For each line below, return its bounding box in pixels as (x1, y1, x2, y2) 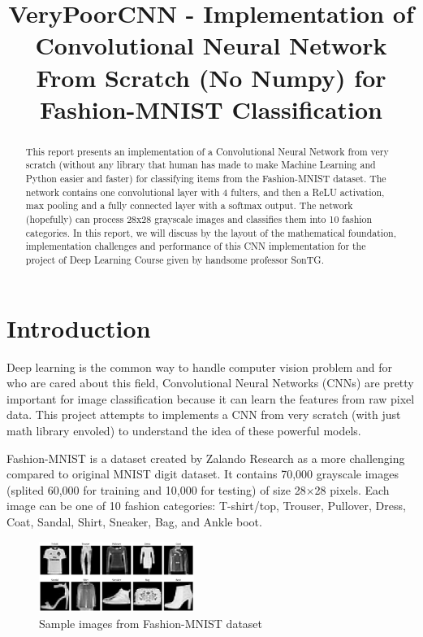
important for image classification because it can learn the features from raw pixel (6, 390, 415, 407)
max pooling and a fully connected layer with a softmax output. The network (25, 199, 353, 212)
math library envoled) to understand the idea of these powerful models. (6, 421, 361, 438)
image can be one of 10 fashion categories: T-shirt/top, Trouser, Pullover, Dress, (6, 497, 406, 514)
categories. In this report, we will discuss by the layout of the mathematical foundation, (25, 225, 397, 239)
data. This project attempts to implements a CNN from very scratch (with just (6, 406, 401, 423)
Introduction (6, 311, 151, 344)
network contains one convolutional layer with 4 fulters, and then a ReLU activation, (25, 185, 385, 199)
